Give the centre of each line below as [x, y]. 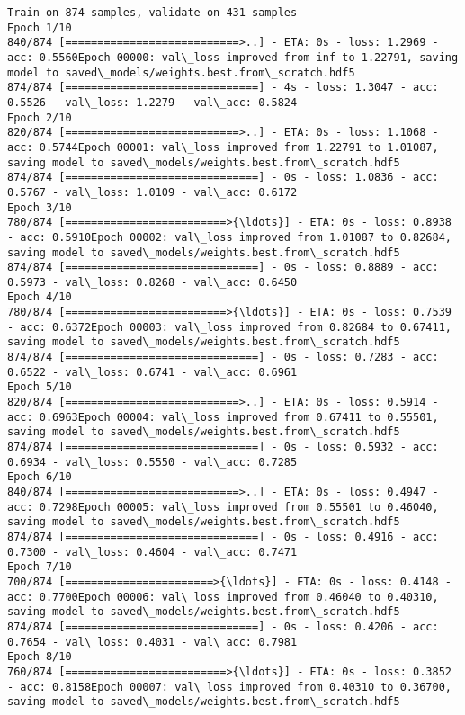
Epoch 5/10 [40, 387]
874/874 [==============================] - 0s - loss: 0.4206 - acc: [223, 626]
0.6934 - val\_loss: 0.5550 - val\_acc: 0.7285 [152, 462]
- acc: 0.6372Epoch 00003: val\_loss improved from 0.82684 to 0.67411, [229, 327]
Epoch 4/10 [40, 297]
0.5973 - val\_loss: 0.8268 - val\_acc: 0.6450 [152, 282]
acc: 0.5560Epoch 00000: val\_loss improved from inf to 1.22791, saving [233, 57]
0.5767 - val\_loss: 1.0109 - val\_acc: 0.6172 [152, 192]
